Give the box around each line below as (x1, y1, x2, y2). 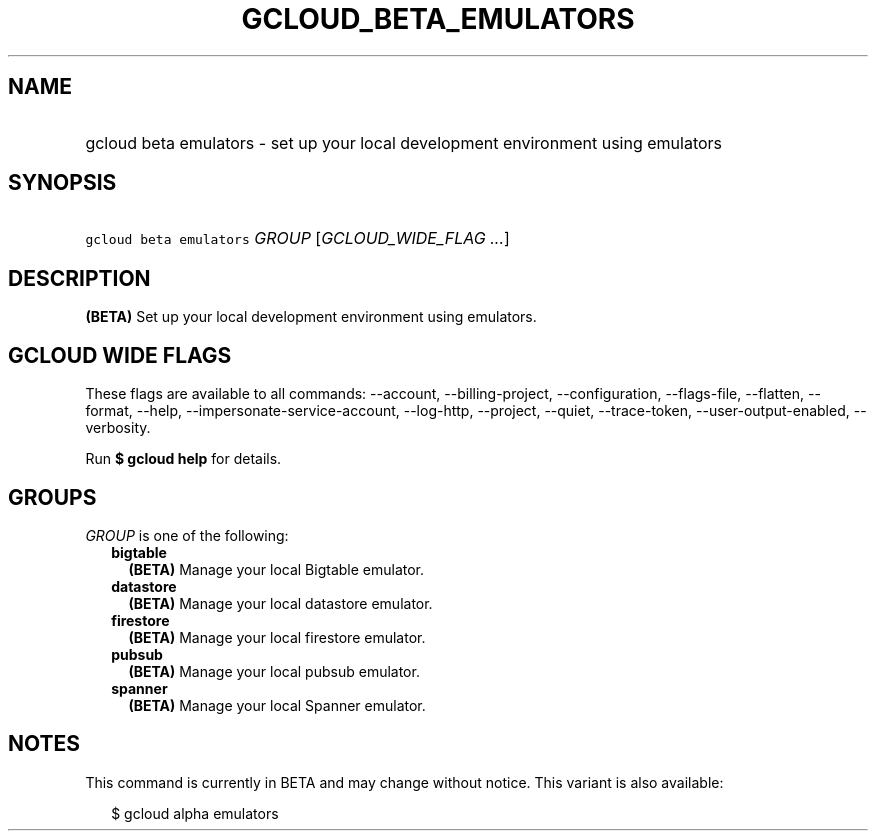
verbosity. (85, 419, 151, 437)
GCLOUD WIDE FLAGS (8, 342, 232, 368)
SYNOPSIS (8, 170, 117, 196)
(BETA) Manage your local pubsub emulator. (128, 662, 420, 680)
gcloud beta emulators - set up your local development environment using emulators (85, 132, 723, 153)
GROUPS (8, 484, 97, 510)
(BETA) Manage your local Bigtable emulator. (128, 560, 425, 578)
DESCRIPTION (8, 265, 151, 291)
